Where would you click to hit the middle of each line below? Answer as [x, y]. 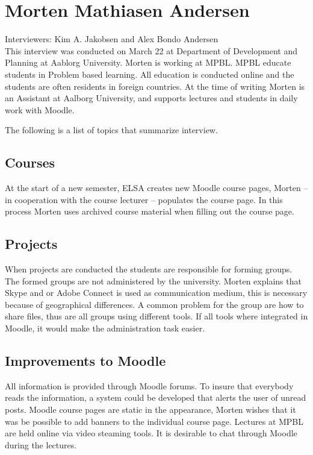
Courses [30, 162]
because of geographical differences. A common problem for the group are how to [154, 304]
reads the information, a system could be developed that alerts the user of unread [156, 397]
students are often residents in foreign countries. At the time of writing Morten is [155, 86]
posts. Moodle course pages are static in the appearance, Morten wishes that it [150, 409]
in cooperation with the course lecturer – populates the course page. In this [144, 199]
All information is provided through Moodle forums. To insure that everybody [149, 385]
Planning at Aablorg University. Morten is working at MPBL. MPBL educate [148, 62]
